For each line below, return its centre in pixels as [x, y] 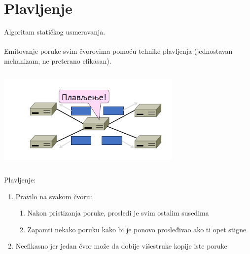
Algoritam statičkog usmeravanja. [55, 32]
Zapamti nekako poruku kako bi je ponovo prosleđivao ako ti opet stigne [137, 229]
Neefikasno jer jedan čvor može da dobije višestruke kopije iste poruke [121, 246]
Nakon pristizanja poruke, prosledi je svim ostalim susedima [118, 213]
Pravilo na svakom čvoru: [54, 196]
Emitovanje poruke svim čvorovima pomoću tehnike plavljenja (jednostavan [118, 51]
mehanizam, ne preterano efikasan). [58, 60]
